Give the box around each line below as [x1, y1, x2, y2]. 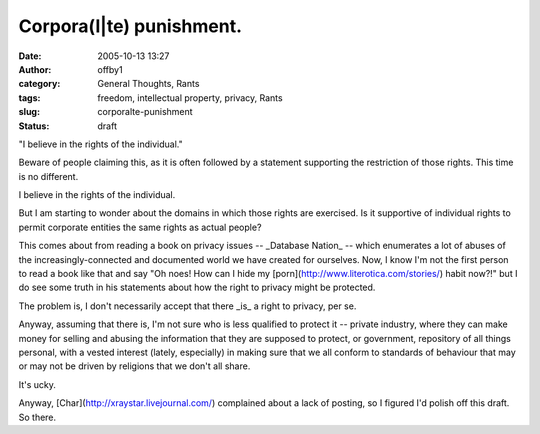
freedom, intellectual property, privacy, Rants [97, 91, 284, 104]
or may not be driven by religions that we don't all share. [18, 360, 251, 372]
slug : [18, 106, 40, 118]
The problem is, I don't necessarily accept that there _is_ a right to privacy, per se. [18, 300, 357, 312]
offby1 [97, 63, 124, 75]
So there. [18, 411, 57, 423]
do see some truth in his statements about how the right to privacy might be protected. [18, 281, 376, 294]
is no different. [18, 170, 79, 182]
